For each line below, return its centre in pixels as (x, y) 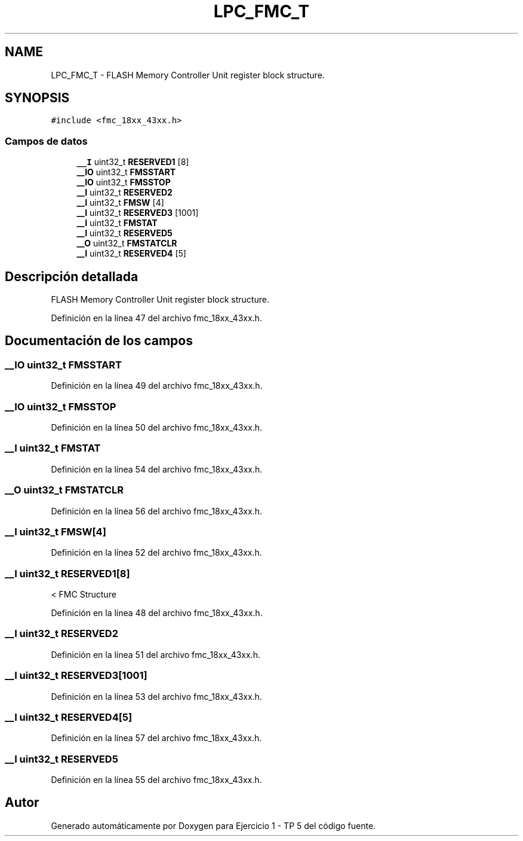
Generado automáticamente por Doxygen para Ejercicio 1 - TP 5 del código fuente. (213, 825)
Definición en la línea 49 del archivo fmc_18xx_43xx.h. (157, 386)
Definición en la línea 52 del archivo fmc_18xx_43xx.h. (156, 553)
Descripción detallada (72, 276)
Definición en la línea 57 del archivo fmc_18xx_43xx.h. (156, 738)
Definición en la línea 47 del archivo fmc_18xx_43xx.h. (156, 318)
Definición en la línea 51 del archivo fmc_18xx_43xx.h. (156, 654)
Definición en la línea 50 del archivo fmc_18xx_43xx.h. (157, 427)
